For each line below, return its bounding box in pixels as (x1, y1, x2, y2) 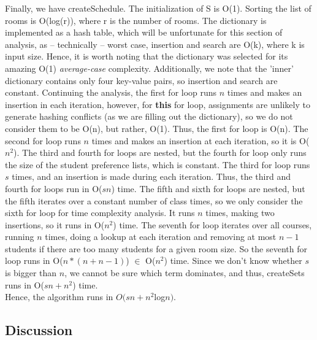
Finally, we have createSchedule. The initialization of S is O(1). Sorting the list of (5, 2, 311, 14)
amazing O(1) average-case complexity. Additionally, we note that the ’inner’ (5, 61, 294, 74)
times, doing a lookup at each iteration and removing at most (45, 230, 277, 243)
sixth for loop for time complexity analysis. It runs (5, 206, 195, 219)
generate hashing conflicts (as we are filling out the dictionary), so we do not (5, 110, 293, 123)
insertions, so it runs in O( (5, 218, 105, 231)
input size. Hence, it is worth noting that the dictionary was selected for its (5, 50, 288, 63)
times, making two (205, 206, 275, 219)
